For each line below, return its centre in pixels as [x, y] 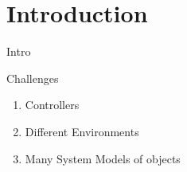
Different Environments [82, 131]
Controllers [52, 105]
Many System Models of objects [103, 158]
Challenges [33, 78]
